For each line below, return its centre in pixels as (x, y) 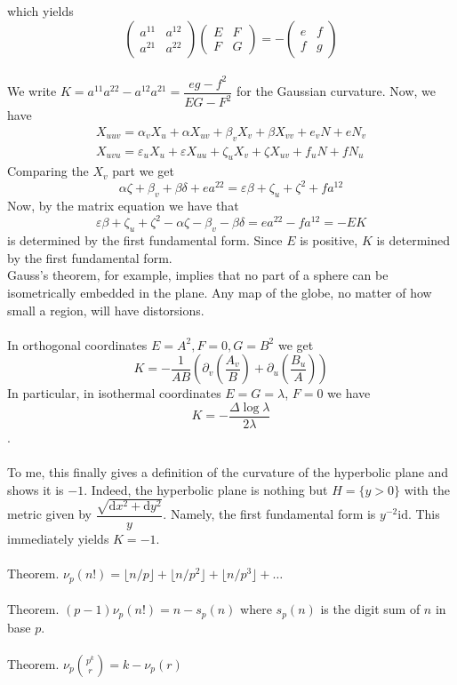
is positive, (329, 240)
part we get (143, 171)
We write (32, 91)
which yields (40, 11)
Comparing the (48, 171)
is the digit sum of (370, 609)
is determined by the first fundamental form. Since (145, 240)
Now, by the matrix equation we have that (123, 206)
